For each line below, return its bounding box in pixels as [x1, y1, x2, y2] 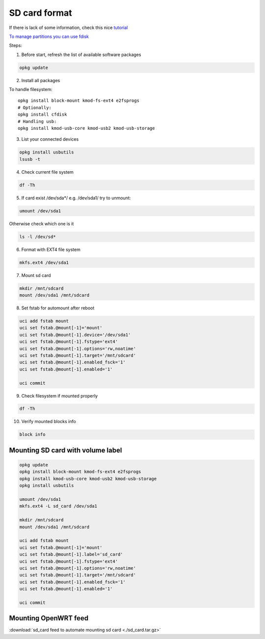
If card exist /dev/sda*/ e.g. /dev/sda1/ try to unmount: [21, 195, 131, 201]
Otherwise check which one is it [9, 220, 74, 226]
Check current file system [21, 169, 74, 175]
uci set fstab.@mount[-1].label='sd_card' [19, 551, 123, 557]
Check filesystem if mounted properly [21, 393, 98, 398]
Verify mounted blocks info [21, 419, 76, 425]
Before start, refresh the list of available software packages [21, 52, 141, 58]
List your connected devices [21, 136, 79, 142]
